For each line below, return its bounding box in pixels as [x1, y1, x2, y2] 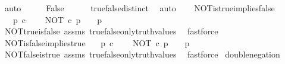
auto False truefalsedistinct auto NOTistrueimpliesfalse [4, 2, 275, 14]
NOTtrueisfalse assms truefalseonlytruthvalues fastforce [4, 25, 218, 37]
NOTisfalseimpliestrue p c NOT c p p [4, 36, 190, 49]
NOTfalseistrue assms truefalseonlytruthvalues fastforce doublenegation [4, 48, 280, 60]
